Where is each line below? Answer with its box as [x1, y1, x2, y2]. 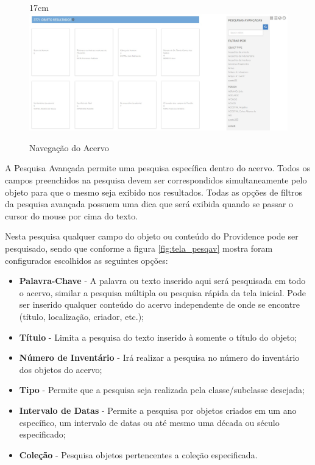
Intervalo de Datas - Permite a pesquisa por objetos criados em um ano [19, 403, 297, 416]
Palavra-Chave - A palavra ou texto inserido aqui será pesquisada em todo [19, 274, 306, 287]
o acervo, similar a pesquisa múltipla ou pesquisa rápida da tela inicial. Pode [19, 286, 306, 299]
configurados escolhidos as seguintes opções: [5, 254, 168, 266]
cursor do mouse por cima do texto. [5, 209, 138, 222]
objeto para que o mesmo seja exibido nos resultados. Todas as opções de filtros [5, 185, 303, 198]
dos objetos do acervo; [19, 363, 102, 375]
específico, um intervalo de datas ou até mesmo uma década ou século [19, 416, 280, 428]
